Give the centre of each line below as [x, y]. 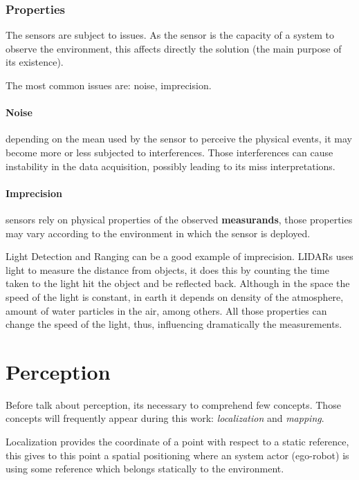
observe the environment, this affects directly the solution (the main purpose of [174, 48]
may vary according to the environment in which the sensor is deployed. [158, 233]
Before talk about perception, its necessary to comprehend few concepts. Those [173, 404]
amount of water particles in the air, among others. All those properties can [166, 310]
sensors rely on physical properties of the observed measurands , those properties [179, 219]
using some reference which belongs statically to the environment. [145, 469]
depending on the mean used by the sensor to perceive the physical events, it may [179, 139]
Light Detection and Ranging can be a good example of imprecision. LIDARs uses [179, 256]
